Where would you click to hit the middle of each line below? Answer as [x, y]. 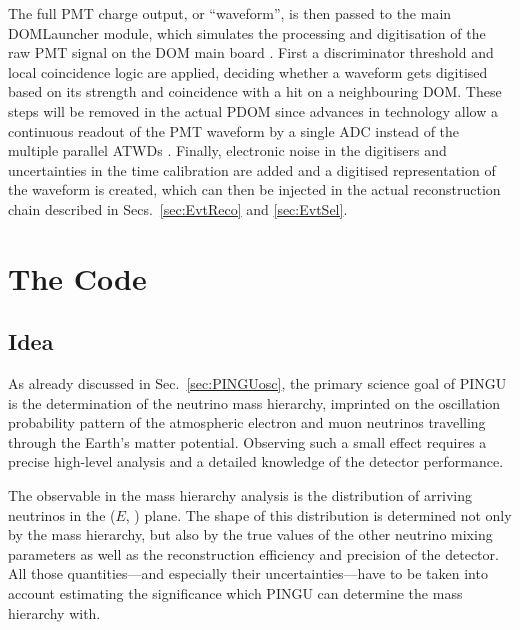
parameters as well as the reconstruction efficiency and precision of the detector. [253, 553]
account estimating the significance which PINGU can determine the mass [235, 593]
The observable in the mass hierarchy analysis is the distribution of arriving [240, 495]
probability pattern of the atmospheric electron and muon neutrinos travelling [247, 422]
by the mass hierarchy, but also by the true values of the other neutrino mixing [250, 534]
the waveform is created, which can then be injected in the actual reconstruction [254, 189]
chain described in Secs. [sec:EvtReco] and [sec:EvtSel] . [178, 208]
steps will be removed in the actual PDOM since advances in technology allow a [253, 110]
